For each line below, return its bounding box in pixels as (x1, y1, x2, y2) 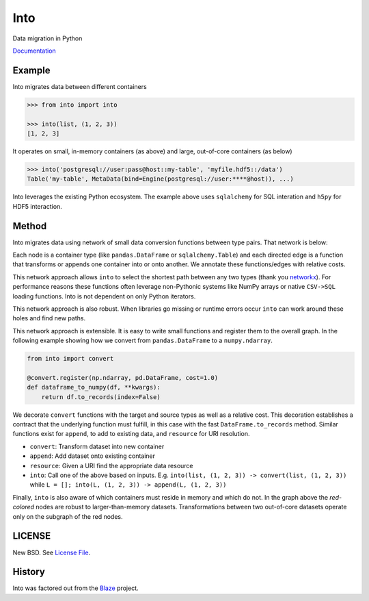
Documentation (12, 47, 56, 55)
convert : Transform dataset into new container (29, 442, 165, 450)
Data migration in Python (12, 34, 83, 42)
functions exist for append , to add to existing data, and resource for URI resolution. (12, 430, 250, 438)
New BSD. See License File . (12, 548, 91, 557)
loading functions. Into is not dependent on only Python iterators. (12, 292, 196, 300)
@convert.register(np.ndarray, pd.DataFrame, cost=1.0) (27, 374, 219, 381)
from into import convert (27, 355, 114, 363)
